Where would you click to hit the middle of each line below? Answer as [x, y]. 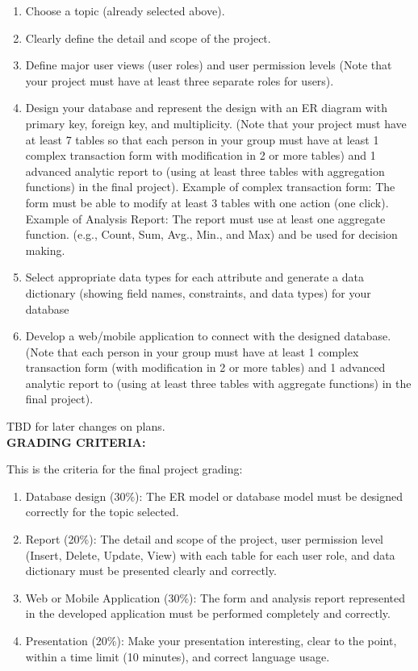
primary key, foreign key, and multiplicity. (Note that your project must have [216, 123]
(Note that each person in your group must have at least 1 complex [192, 351]
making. [45, 250]
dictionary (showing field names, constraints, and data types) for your [198, 292]
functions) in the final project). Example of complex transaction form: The [210, 187]
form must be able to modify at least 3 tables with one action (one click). [207, 202]
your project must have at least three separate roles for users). [180, 80]
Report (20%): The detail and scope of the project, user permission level [204, 539]
